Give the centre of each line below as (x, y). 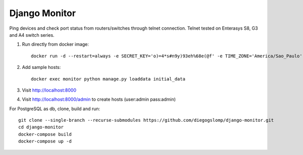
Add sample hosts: (41, 67)
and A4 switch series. (32, 35)
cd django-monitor (41, 127)
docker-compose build (45, 134)
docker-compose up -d (45, 141)
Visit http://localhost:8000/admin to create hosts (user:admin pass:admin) (99, 99)
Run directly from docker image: (56, 44)
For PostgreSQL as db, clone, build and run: (55, 109)
